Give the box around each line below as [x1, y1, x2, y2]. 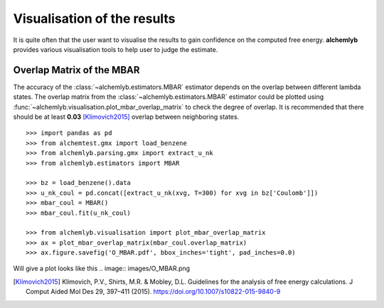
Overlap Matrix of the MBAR [13, 64, 140, 76]
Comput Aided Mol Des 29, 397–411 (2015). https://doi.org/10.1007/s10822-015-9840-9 [26, 287, 281, 296]
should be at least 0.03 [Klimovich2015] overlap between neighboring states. [13, 112, 240, 121]
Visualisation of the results [13, 11, 176, 26]
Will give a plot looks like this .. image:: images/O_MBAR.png [13, 264, 191, 273]
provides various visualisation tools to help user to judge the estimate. [13, 45, 218, 53]
